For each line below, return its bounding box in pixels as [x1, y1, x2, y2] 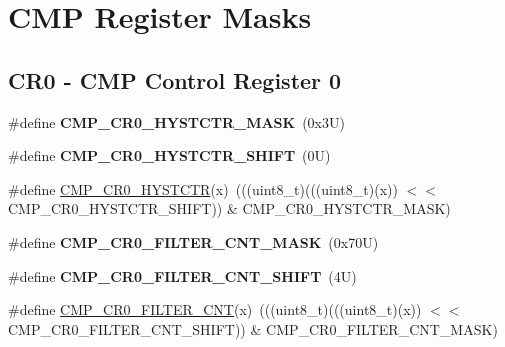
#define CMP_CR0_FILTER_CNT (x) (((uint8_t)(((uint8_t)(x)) [8, 299, 422, 320]
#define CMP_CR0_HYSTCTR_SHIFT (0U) [8, 145, 331, 166]
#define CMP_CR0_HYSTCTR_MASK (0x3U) [8, 111, 345, 132]
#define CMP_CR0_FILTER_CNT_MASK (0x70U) [8, 231, 379, 252]
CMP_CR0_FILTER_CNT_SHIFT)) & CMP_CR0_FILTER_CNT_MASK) [8, 318, 498, 339]
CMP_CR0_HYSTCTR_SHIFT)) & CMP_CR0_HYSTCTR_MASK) [8, 198, 451, 219]
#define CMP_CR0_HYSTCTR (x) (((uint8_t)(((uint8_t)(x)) [8, 178, 398, 199]
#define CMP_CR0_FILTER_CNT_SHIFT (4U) [8, 265, 357, 286]
